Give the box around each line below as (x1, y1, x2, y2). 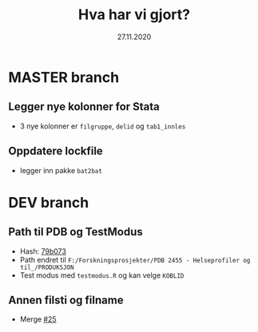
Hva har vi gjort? (78, 6, 190, 24)
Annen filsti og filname (8, 293, 124, 306)
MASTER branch (8, 68, 120, 86)
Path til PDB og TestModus (8, 225, 144, 239)
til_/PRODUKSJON (19, 263, 74, 271)
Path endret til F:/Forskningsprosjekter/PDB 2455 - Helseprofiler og (19, 255, 251, 264)
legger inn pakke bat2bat (19, 165, 102, 175)
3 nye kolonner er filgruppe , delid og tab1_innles (19, 121, 186, 131)
